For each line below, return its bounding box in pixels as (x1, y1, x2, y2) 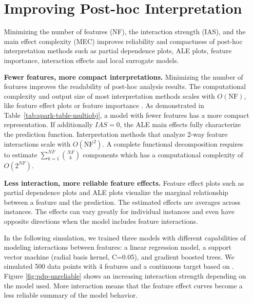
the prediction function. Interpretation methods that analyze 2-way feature (4, 129, 228, 139)
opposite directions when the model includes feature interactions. (4, 216, 198, 226)
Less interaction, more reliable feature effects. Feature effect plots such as (4, 177, 244, 188)
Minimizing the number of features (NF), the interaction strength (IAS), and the (4, 26, 246, 37)
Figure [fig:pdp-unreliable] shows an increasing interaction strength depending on (4, 271, 246, 281)
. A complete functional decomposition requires (102, 138, 243, 149)
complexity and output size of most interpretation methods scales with (4, 90, 215, 101)
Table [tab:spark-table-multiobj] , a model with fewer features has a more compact (4, 109, 250, 120)
